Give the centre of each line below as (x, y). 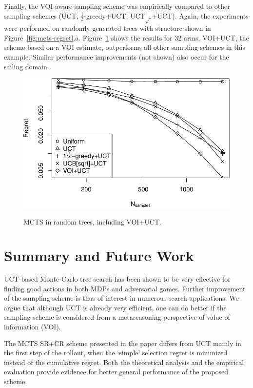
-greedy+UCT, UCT (115, 15)
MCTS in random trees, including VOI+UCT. (92, 222)
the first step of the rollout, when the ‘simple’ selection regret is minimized (116, 353)
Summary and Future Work (99, 255)
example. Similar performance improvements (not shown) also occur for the (117, 56)
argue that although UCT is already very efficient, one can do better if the (115, 307)
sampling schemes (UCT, (41, 15)
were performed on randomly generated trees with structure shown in (107, 28)
